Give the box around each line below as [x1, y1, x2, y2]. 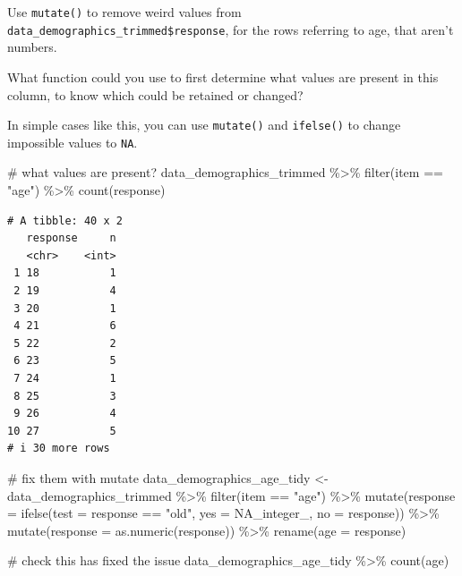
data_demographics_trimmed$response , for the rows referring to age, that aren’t [7, 20, 454, 38]
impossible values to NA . [7, 132, 138, 151]
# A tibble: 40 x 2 [7, 214, 123, 227]
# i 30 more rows [7, 442, 110, 455]
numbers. [7, 38, 57, 56]
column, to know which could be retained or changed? [7, 85, 304, 104]
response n [26, 232, 116, 245]
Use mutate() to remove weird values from [7, 3, 242, 21]
